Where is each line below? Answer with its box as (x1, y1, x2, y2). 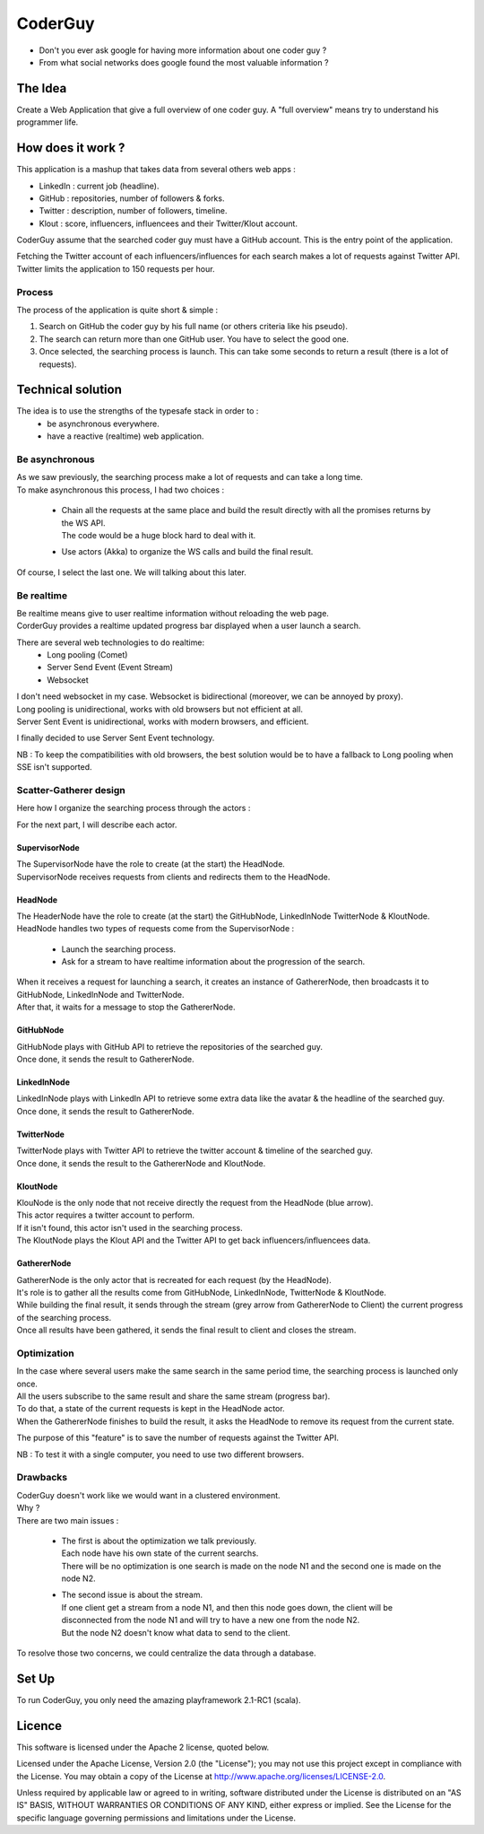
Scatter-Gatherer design (16, 783, 125, 796)
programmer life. (16, 117, 79, 127)
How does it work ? (16, 140, 125, 156)
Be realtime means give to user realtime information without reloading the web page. (16, 607, 329, 618)
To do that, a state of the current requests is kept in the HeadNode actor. (16, 1403, 286, 1414)
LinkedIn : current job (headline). (39, 180, 160, 191)
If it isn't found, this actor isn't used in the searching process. (16, 1222, 243, 1233)
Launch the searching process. (61, 943, 177, 955)
